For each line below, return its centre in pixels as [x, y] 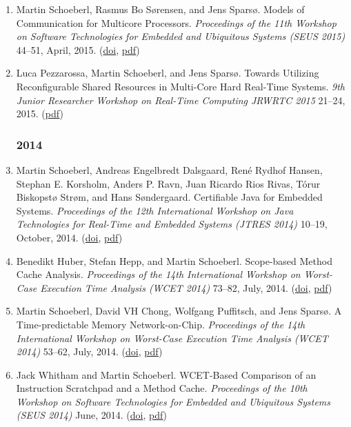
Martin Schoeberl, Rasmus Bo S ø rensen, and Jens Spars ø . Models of [160, 9]
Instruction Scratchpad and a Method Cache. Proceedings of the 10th [162, 388]
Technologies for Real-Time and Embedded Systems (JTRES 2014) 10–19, [172, 224]
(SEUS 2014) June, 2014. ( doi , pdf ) [92, 415]
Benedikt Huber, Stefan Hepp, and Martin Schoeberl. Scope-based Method [174, 260]
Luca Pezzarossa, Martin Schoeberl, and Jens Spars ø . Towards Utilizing [168, 73]
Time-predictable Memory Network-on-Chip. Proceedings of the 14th [161, 324]
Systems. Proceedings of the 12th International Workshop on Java [155, 210]
